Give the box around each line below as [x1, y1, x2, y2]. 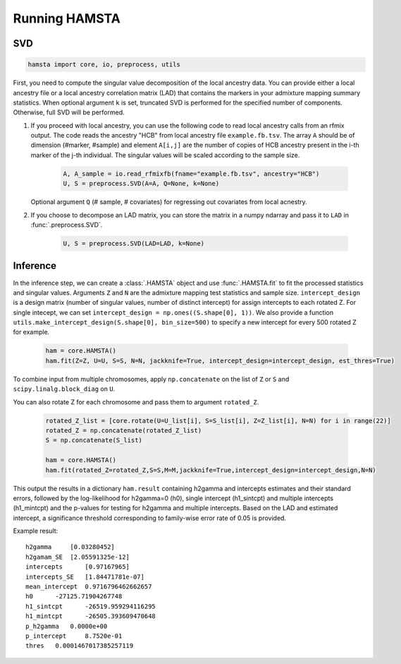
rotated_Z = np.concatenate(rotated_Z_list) [45, 426, 202, 434]
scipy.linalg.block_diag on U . [13, 385, 116, 393]
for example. [13, 328, 50, 337]
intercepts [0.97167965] [25, 563, 130, 571]
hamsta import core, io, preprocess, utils [27, 61, 181, 68]
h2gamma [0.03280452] [25, 543, 116, 551]
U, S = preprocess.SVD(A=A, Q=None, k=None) [63, 180, 220, 188]
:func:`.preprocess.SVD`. [30, 221, 103, 229]
